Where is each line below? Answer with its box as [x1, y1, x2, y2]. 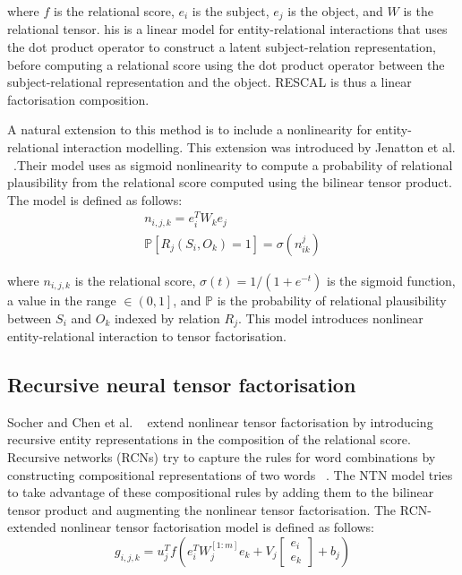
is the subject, [192, 2, 269, 20]
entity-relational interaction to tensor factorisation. [7, 327, 287, 346]
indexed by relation [114, 308, 220, 327]
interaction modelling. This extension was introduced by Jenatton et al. [63, 138, 456, 157]
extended [7, 518, 56, 536]
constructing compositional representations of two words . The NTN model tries [7, 465, 453, 484]
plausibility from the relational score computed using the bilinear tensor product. [7, 173, 452, 192]
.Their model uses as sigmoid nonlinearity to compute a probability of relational [13, 155, 453, 174]
